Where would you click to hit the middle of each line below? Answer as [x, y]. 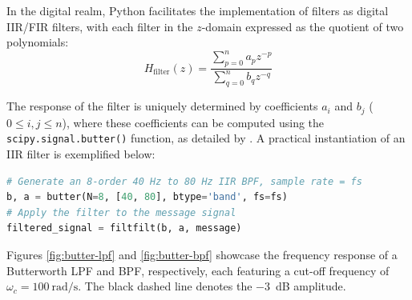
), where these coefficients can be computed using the [193, 122]
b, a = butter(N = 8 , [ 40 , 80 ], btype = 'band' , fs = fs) [147, 197]
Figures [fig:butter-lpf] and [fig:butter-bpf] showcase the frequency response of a [202, 254]
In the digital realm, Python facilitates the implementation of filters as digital [198, 10]
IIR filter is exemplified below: [81, 153]
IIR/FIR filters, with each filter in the [100, 26]
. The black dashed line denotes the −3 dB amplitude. [212, 286]
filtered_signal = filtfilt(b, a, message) [124, 228]
